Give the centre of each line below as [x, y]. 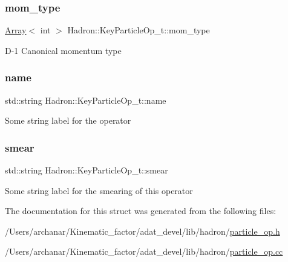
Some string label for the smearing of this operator [99, 190]
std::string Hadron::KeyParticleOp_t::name [86, 100]
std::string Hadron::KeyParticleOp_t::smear [87, 170]
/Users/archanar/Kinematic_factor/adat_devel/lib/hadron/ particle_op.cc [144, 251]
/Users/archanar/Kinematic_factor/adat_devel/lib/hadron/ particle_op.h [142, 231]
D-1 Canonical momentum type [63, 50]
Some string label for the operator [68, 120]
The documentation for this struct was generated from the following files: [141, 211]
